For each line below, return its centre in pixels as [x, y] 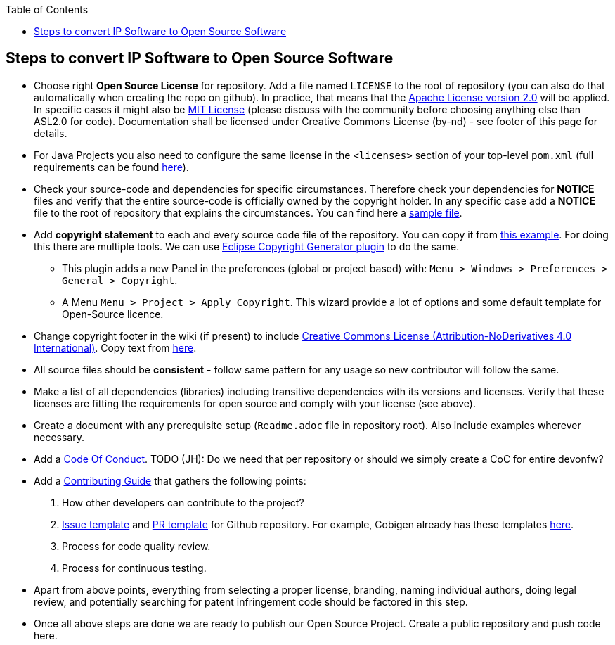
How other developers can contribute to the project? [183, 502]
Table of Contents [47, 9]
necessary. [59, 437]
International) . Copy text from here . [115, 347]
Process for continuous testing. [134, 568]
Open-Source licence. [113, 314]
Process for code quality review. [136, 546]
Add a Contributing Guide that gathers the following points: [170, 480]
